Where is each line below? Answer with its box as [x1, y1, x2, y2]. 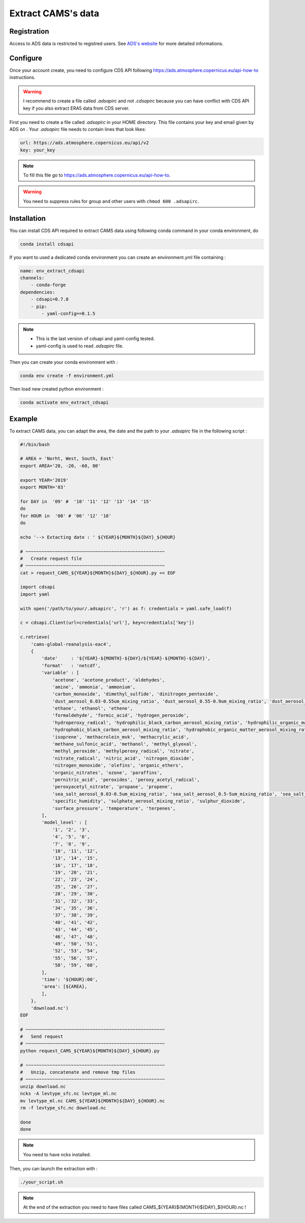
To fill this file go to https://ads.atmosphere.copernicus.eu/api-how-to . [23, 172, 171, 178]
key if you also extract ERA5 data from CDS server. [23, 105, 130, 111]
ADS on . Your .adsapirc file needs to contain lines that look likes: [9, 126, 146, 133]
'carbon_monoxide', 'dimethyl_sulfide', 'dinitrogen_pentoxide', [52, 691, 219, 697]
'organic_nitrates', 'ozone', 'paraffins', [52, 770, 163, 775]
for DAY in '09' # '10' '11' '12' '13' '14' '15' [20, 499, 152, 504]
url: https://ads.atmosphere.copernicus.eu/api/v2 [20, 140, 149, 146]
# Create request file [20, 556, 82, 561]
